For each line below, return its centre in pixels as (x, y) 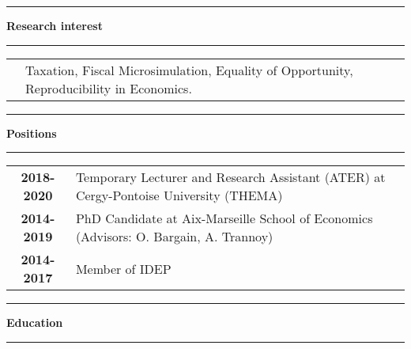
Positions (32, 133)
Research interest (55, 25)
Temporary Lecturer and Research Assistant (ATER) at (230, 177)
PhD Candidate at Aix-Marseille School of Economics (224, 218)
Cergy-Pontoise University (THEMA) (179, 195)
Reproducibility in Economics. (109, 88)
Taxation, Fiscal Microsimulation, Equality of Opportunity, (189, 70)
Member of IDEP (123, 268)
